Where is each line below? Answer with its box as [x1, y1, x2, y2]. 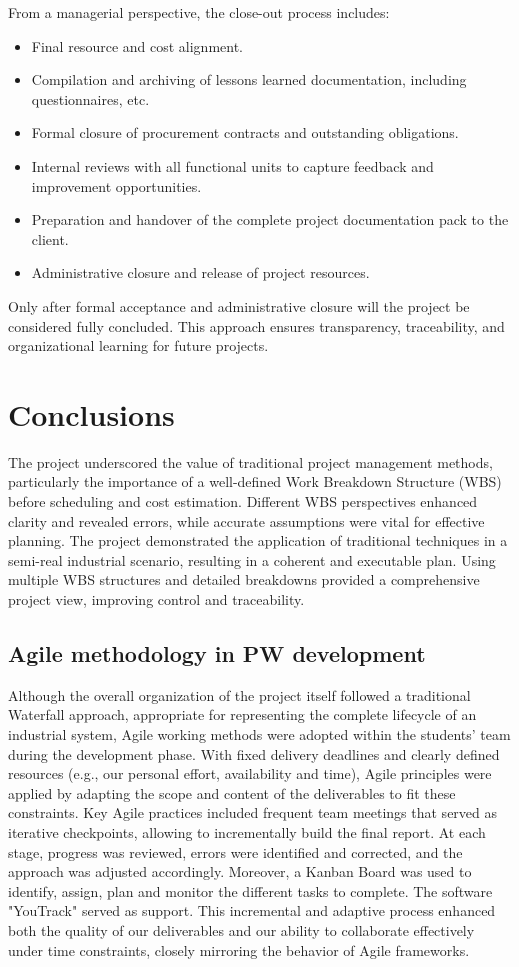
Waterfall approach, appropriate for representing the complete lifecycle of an [8, 704, 477, 725]
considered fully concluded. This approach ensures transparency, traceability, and [8, 315, 505, 336]
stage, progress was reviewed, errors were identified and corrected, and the [8, 841, 463, 862]
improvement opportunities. [31, 175, 202, 196]
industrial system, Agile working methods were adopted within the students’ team [8, 723, 511, 744]
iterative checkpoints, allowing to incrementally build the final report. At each [8, 821, 486, 842]
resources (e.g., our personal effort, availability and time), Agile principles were [8, 763, 492, 784]
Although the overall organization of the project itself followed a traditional [8, 684, 471, 705]
